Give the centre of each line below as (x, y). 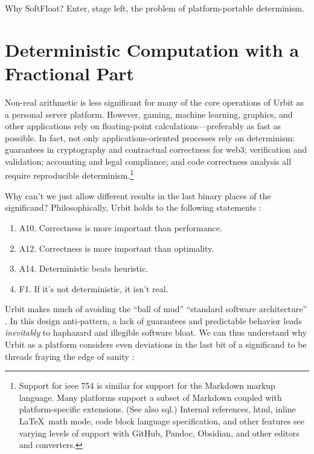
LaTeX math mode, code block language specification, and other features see (162, 421)
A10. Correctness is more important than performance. (120, 227)
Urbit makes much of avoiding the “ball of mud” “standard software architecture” (156, 309)
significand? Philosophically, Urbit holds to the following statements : (133, 207)
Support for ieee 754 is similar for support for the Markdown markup (147, 385)
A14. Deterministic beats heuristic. (84, 268)
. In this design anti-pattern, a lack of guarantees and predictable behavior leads (153, 320)
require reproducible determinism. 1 (69, 174)
